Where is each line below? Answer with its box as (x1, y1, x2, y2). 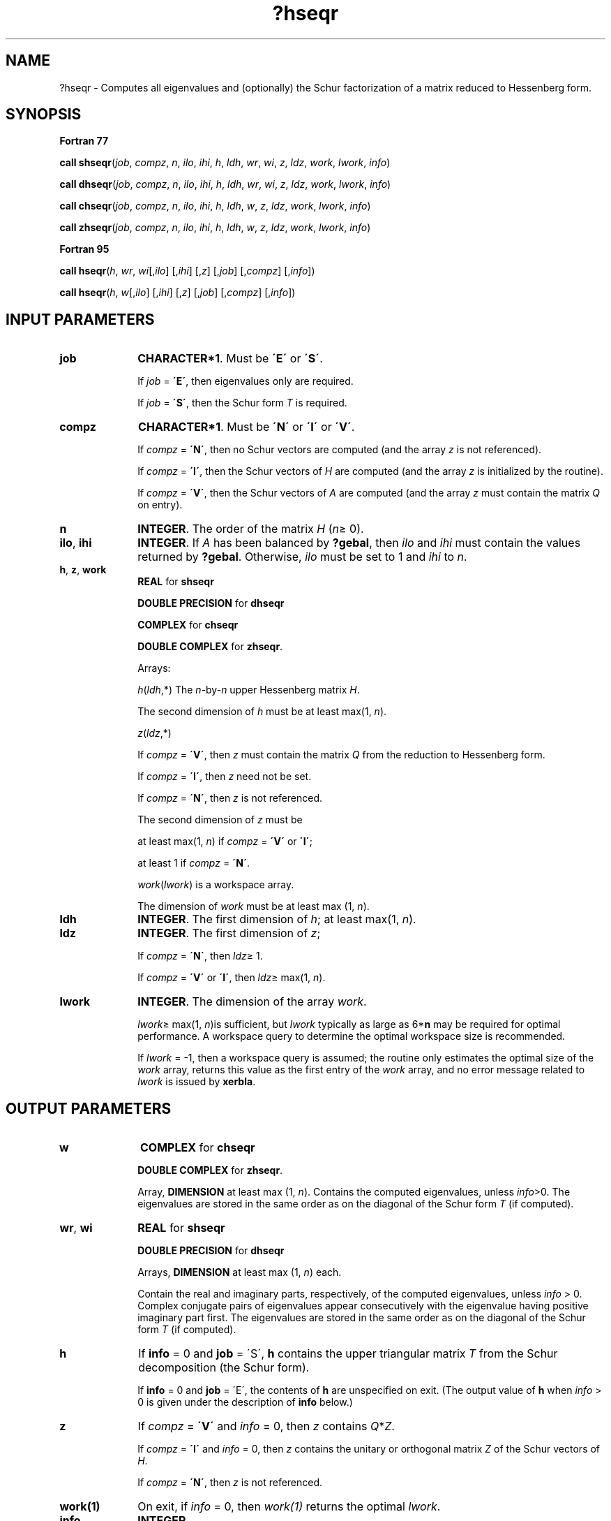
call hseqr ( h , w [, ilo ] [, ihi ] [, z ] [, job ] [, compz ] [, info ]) (59, 286, 296, 299)
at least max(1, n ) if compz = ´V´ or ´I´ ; (137, 835, 312, 848)
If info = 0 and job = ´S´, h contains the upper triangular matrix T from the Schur (138, 1346, 558, 1361)
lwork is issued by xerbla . (137, 1075, 256, 1088)
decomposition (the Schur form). (138, 1360, 310, 1375)
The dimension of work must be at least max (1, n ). (137, 900, 370, 913)
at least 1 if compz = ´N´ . (137, 857, 250, 869)
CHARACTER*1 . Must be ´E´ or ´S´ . (137, 351, 323, 366)
